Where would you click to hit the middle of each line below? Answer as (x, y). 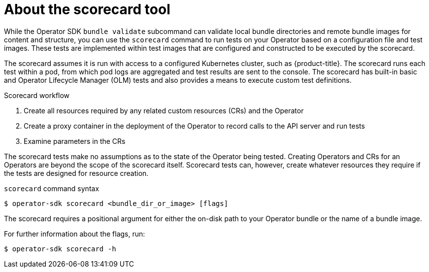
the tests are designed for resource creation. (76, 173)
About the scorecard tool (87, 9)
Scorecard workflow (37, 95)
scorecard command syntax (52, 188)
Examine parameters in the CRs (75, 141)
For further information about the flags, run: (75, 234)
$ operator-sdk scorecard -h (60, 249)
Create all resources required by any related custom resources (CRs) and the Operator (164, 110)
